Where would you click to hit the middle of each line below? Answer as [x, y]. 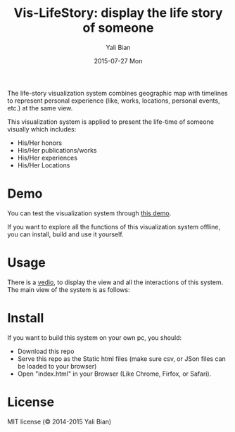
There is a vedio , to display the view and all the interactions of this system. [115, 282]
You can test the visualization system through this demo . [89, 213]
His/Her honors [39, 143]
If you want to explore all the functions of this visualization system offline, [114, 227]
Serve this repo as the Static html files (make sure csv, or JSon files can [122, 358]
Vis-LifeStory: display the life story [118, 13]
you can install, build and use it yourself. [66, 234]
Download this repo [46, 351]
